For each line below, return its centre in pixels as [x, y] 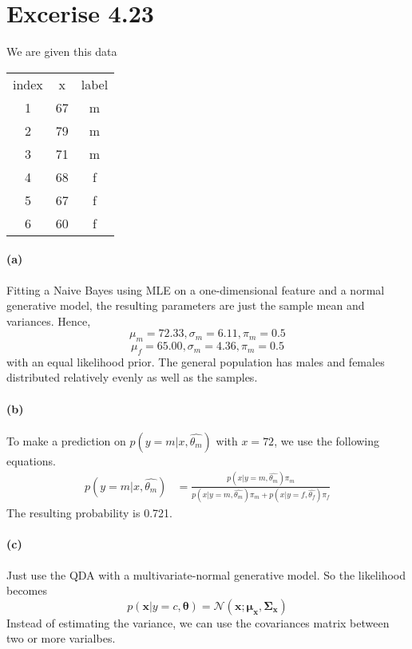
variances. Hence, [49, 321]
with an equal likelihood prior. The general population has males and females [196, 361]
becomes [27, 590]
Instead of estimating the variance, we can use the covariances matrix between [198, 622]
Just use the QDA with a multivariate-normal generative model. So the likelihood [206, 574]
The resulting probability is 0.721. [89, 513]
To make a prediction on [66, 440]
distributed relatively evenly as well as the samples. [132, 377]
